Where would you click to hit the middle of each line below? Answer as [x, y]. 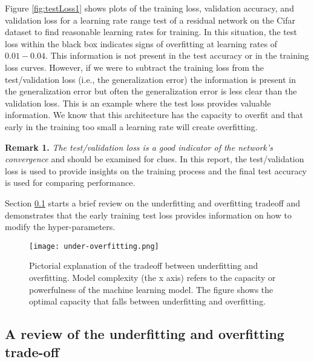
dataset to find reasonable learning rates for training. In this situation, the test [151, 32]
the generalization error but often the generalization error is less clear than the [151, 91]
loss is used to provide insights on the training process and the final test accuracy [156, 170]
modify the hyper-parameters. [60, 227]
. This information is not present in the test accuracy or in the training [177, 55]
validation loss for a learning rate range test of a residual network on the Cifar [150, 20]
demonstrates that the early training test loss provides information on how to [148, 215]
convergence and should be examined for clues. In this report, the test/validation [155, 159]
